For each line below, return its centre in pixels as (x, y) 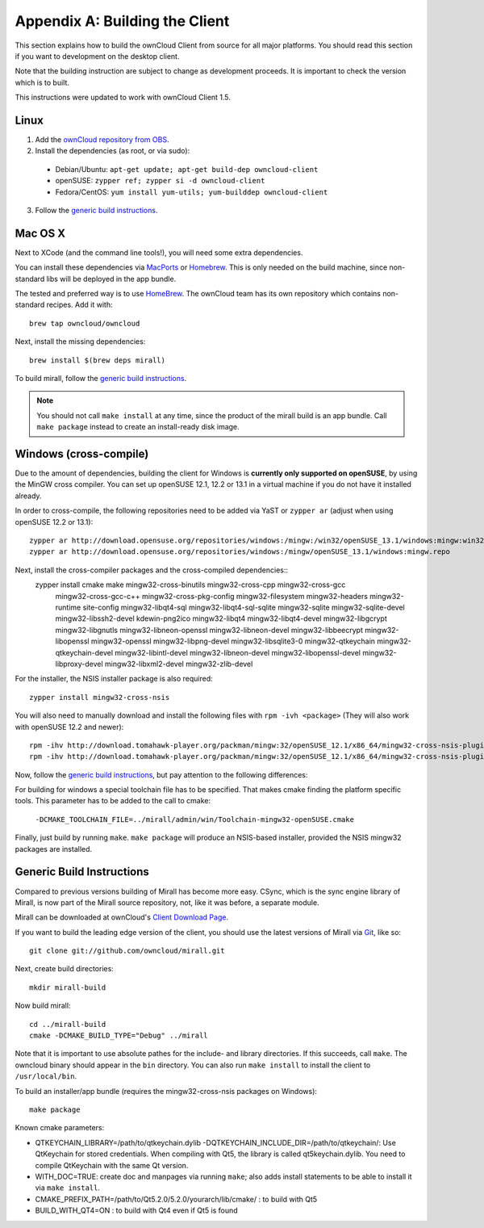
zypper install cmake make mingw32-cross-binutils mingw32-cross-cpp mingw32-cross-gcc (190, 585)
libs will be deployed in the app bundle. (111, 279)
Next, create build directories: (65, 969)
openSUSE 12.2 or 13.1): (54, 522)
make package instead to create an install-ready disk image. (138, 427)
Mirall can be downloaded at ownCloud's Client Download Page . (122, 917)
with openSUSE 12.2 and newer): (69, 727)
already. (28, 496)
